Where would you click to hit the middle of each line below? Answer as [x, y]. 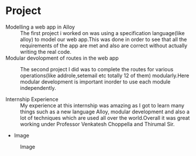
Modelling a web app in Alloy [40, 27]
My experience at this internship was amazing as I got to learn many [102, 105]
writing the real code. [46, 51]
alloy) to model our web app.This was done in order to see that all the [104, 39]
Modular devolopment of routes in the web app [62, 58]
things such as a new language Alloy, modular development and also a [105, 112]
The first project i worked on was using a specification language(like [102, 33]
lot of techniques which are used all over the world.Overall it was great [105, 117]
